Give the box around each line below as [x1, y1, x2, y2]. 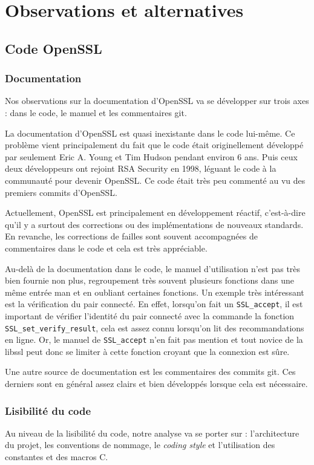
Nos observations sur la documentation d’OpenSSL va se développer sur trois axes [5, 94, 309, 107]
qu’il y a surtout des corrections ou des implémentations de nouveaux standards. [5, 218, 304, 230]
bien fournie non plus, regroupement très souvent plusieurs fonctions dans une [5, 274, 294, 287]
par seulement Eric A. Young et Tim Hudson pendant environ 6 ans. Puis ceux [5, 150, 298, 163]
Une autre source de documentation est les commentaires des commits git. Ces [5, 365, 296, 378]
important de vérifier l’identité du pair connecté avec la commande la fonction [5, 309, 295, 322]
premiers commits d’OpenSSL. [5, 186, 117, 198]
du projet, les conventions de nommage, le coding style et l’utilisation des [5, 438, 275, 451]
